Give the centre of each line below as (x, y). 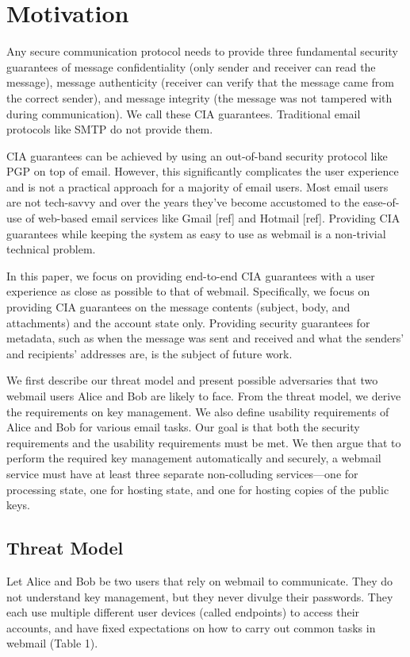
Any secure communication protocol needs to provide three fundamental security (202, 51)
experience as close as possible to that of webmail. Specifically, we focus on (188, 291)
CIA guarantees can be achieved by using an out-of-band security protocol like (197, 155)
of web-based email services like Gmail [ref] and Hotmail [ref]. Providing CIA (213, 218)
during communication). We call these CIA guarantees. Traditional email (184, 113)
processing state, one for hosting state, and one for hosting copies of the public (198, 489)
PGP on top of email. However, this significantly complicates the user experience (203, 171)
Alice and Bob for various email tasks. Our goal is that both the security (183, 427)
